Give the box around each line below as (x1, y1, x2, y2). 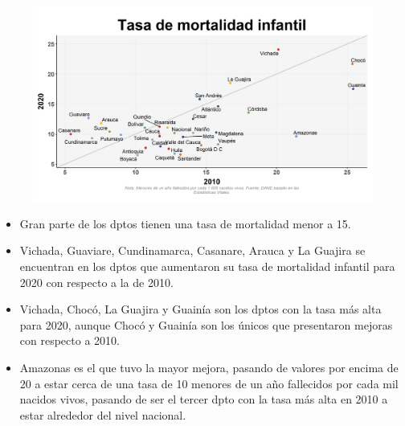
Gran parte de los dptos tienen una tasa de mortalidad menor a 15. (19, 215, 351, 231)
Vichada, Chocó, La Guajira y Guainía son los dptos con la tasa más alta (19, 301, 382, 317)
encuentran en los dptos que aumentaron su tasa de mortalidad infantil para (19, 258, 395, 274)
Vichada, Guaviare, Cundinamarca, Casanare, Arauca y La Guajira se (19, 242, 366, 259)
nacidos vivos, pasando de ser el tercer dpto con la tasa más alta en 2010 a (19, 391, 388, 408)
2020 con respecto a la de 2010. (19, 273, 174, 290)
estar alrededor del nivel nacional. (19, 406, 186, 423)
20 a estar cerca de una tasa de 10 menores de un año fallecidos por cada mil (19, 375, 399, 391)
